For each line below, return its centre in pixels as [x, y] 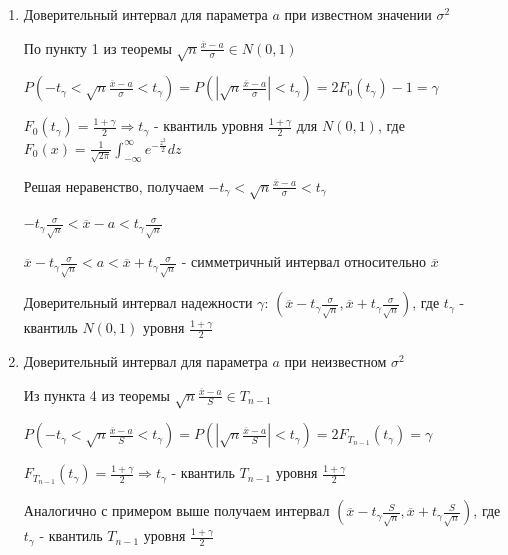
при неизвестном [335, 361]
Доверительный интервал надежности [138, 302]
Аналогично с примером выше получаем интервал [176, 510]
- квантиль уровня [208, 125]
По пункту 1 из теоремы [97, 47]
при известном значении [358, 14]
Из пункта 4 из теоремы [97, 394]
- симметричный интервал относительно [304, 261]
